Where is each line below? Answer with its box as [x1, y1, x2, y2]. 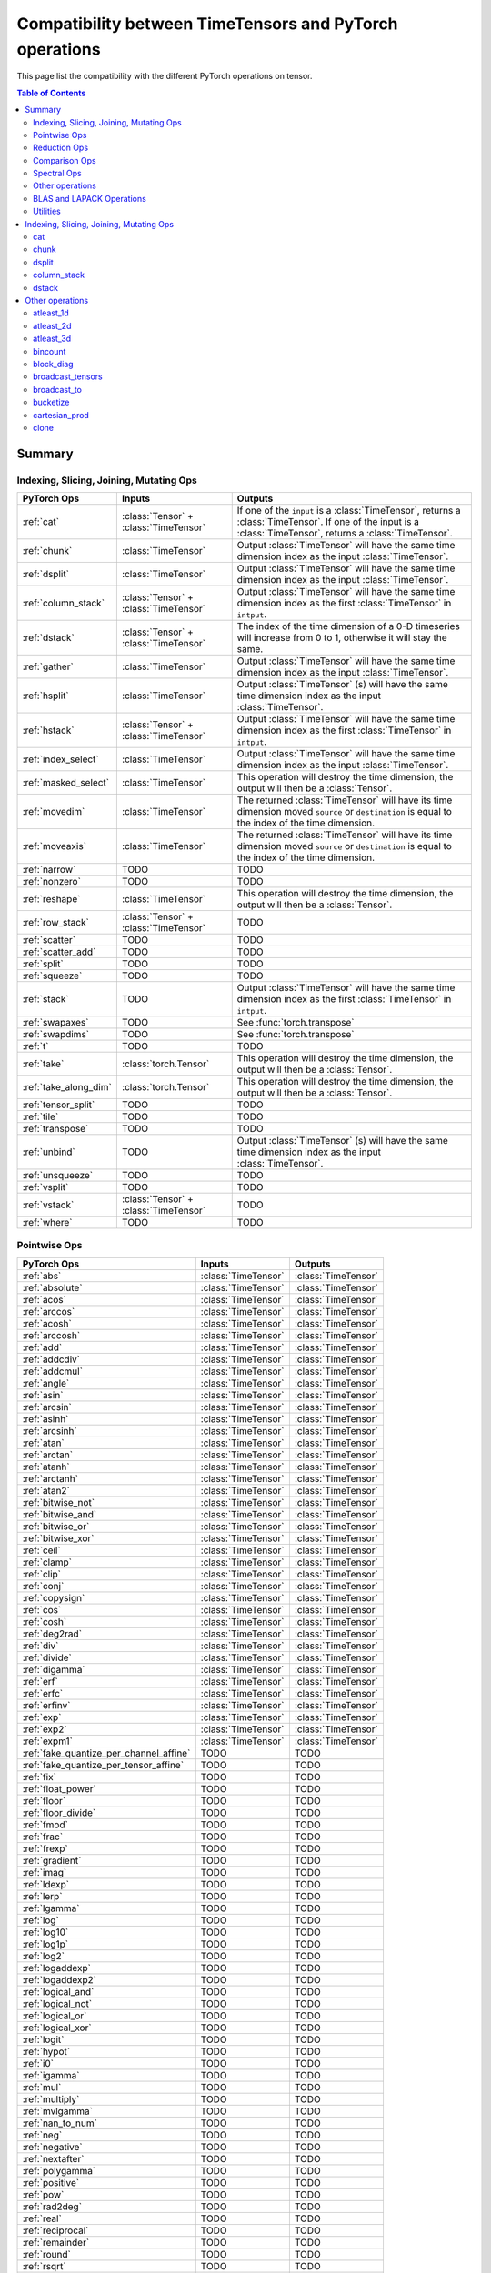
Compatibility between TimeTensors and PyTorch [16, 14, 399, 34]
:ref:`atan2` [22, 1484, 70, 1497]
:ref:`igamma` [22, 2068, 80, 2081]
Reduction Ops [33, 142, 89, 154]
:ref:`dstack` [22, 632, 75, 645]
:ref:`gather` [22, 660, 75, 673]
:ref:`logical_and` [22, 1985, 95, 1998]
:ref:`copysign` [22, 1591, 85, 1604]
